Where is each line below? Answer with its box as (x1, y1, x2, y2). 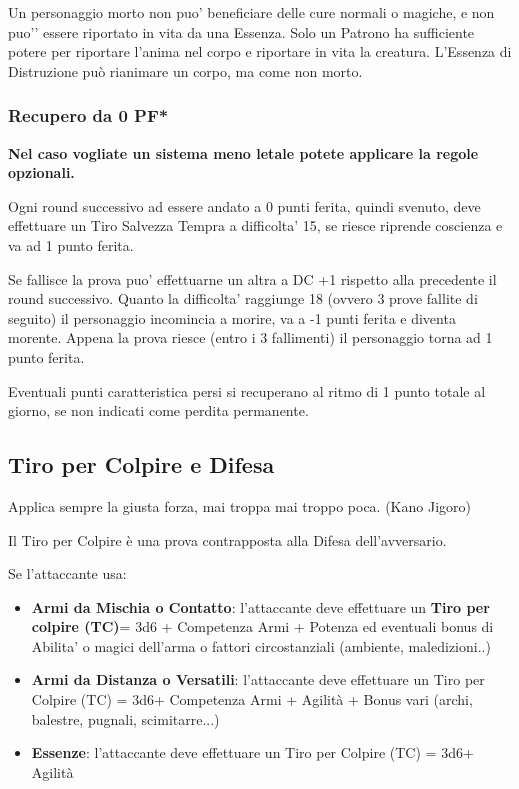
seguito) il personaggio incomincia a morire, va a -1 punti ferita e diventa (8, 307, 456, 328)
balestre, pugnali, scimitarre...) (31, 708, 220, 729)
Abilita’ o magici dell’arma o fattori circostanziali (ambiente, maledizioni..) (31, 635, 491, 656)
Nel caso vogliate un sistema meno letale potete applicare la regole (8, 142, 479, 163)
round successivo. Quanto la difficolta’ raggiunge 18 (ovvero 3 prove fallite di (8, 288, 478, 309)
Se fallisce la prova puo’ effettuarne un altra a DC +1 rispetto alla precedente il (8, 268, 497, 289)
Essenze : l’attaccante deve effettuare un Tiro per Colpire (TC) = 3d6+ (31, 742, 474, 763)
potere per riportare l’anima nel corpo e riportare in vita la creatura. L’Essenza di (8, 41, 512, 62)
